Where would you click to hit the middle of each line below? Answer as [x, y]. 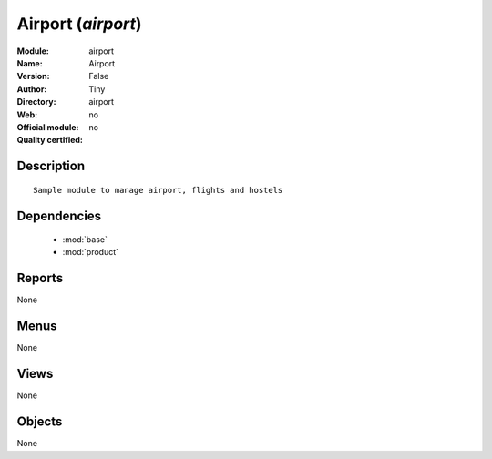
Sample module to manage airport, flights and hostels [158, 190]
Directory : [36, 102]
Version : [33, 76]
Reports [40, 278]
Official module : [48, 127]
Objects [40, 422]
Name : [30, 63]
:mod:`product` [90, 252]
